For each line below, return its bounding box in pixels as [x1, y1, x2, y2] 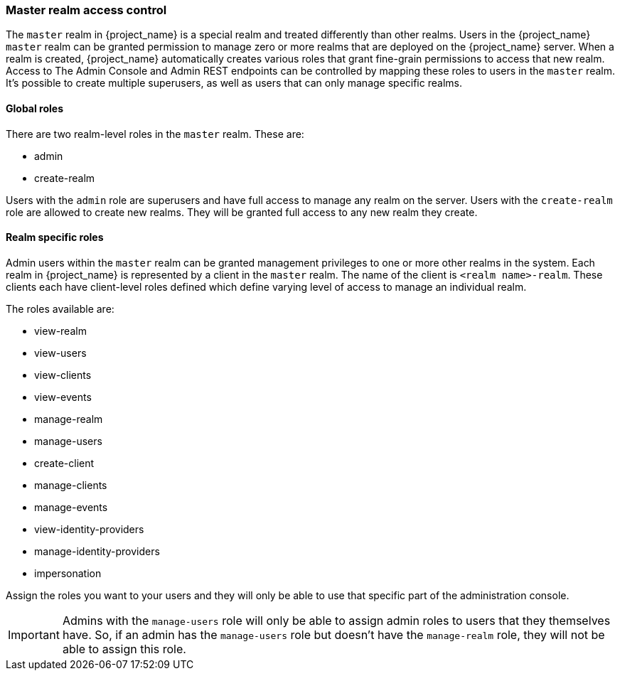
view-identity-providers [34, 522, 144, 535]
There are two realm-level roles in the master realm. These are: [6, 127, 304, 140]
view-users [34, 346, 87, 359]
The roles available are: [6, 302, 114, 315]
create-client [34, 456, 95, 469]
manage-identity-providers [34, 544, 160, 557]
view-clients [34, 368, 92, 381]
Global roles [6, 102, 64, 114]
